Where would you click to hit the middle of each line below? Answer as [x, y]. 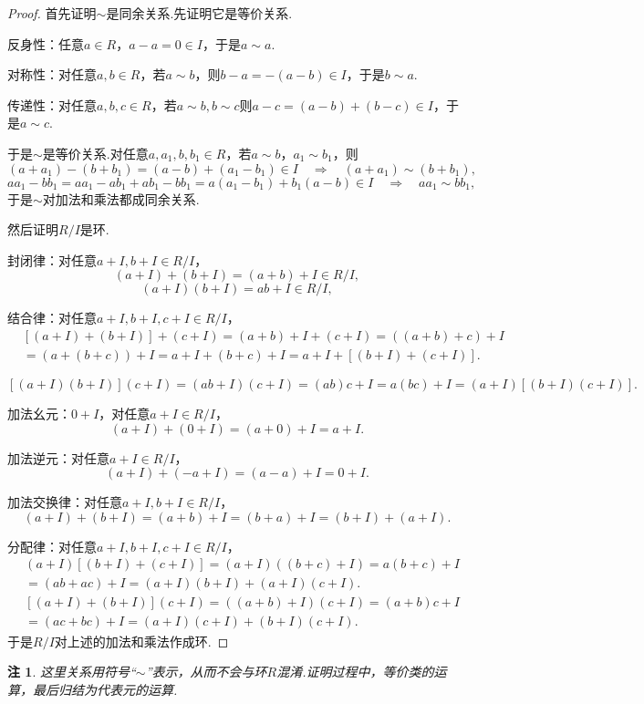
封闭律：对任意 [52, 259]
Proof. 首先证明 [52, 13]
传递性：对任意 [52, 104]
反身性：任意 [46, 43]
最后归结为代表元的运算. [105, 689]
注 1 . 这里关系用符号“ [72, 672]
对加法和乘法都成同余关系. [121, 198]
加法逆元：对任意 [58, 457]
